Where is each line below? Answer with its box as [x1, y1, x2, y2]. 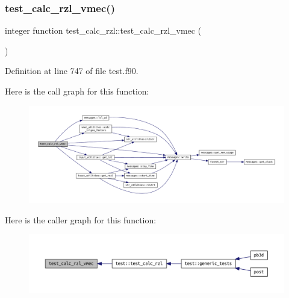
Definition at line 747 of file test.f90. [5, 64, 138, 77]
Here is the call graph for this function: [5, 85, 149, 97]
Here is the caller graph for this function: [5, 213, 157, 226]
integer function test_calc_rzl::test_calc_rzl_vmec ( [5, 24, 202, 37]
